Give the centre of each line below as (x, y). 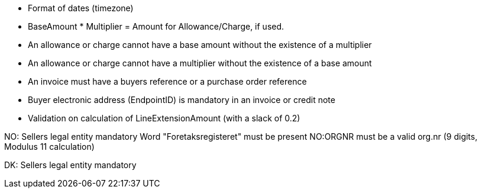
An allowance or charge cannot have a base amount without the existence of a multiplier (200, 45)
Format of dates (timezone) (81, 8)
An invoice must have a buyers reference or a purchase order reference (167, 81)
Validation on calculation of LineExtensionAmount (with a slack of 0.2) (164, 118)
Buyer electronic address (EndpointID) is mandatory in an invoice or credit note (182, 100)
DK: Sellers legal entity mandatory (70, 165)
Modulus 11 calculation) (49, 147)
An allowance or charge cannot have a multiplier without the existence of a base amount (200, 63)
